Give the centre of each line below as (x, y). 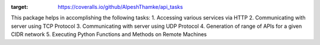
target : (20, 7)
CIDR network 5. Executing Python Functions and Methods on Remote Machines (109, 34)
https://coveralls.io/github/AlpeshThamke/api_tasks (120, 7)
